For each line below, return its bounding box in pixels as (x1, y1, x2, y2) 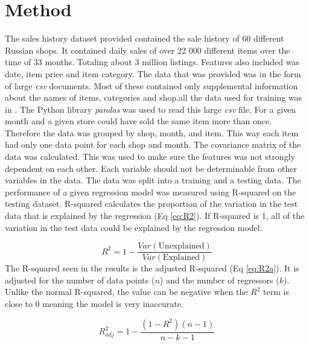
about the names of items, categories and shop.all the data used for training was (5, 91, 302, 104)
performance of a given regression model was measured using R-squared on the (5, 185, 296, 198)
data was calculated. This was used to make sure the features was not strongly (5, 150, 295, 163)
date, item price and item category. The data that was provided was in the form (5, 67, 301, 80)
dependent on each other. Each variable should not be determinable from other (5, 162, 297, 174)
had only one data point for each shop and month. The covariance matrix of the (5, 138, 301, 151)
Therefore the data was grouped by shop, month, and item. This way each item (5, 126, 299, 139)
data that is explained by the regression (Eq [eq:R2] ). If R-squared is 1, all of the (5, 209, 305, 222)
